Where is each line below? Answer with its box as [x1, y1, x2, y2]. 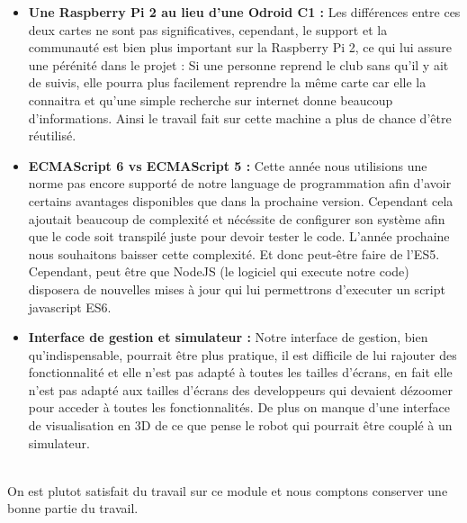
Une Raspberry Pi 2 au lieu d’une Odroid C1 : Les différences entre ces [28, 3, 461, 21]
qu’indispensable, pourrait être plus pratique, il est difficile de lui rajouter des [28, 345, 457, 364]
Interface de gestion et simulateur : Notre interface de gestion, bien [28, 328, 428, 347]
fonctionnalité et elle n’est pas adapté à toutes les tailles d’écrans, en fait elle [28, 363, 453, 382]
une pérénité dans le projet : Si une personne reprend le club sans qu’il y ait [28, 55, 449, 74]
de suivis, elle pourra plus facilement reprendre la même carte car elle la [28, 73, 427, 92]
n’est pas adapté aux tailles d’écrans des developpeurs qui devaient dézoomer [28, 380, 453, 399]
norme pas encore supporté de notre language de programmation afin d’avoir [28, 174, 452, 193]
